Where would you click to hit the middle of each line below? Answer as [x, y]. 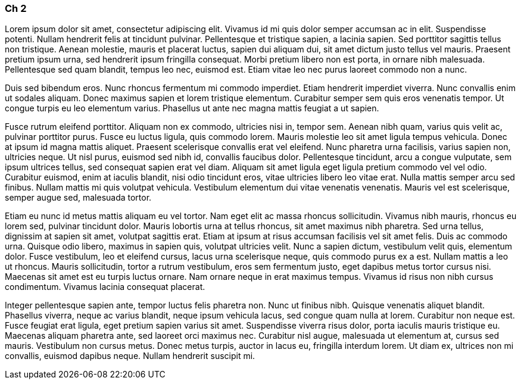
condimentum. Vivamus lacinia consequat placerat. [105, 287]
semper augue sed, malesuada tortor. [78, 198]
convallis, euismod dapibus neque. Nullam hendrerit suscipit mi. [130, 356]
